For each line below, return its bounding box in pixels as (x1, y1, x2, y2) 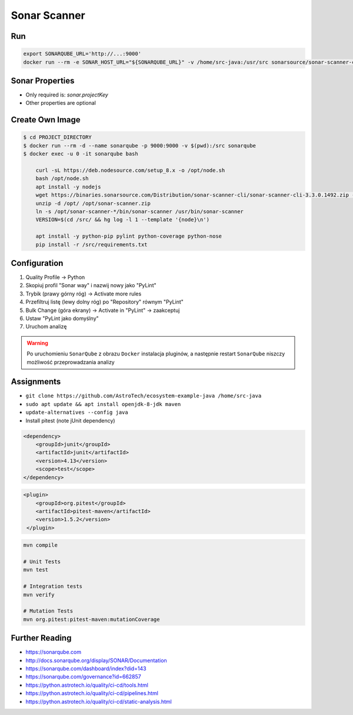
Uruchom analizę (25, 323, 67, 330)
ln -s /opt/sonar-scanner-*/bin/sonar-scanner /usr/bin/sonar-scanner (35, 208, 244, 215)
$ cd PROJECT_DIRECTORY (23, 134, 92, 141)
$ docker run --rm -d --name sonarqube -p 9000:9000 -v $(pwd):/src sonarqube (23, 142, 256, 149)
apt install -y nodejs (35, 183, 101, 190)
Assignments (11, 377, 61, 387)
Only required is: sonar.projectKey (25, 91, 108, 98)
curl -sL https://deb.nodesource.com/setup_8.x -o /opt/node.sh (35, 167, 225, 174)
